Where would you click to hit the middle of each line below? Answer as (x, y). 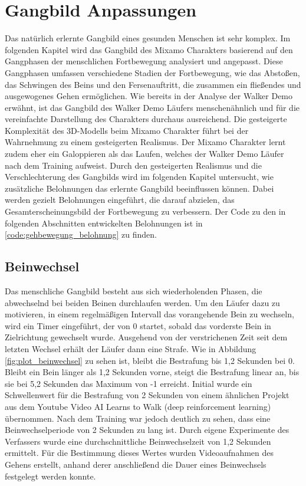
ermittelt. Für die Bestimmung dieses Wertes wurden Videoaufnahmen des (139, 453)
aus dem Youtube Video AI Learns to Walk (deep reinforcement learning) (138, 406)
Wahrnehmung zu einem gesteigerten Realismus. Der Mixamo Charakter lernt (145, 142)
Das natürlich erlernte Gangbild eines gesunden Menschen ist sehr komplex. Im (148, 38)
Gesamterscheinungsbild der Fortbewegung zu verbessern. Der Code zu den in (145, 211)
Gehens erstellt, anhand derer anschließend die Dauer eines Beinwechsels (136, 464)
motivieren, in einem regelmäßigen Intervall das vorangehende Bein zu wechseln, (149, 314)
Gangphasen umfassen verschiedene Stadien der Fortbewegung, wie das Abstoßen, (152, 72)
